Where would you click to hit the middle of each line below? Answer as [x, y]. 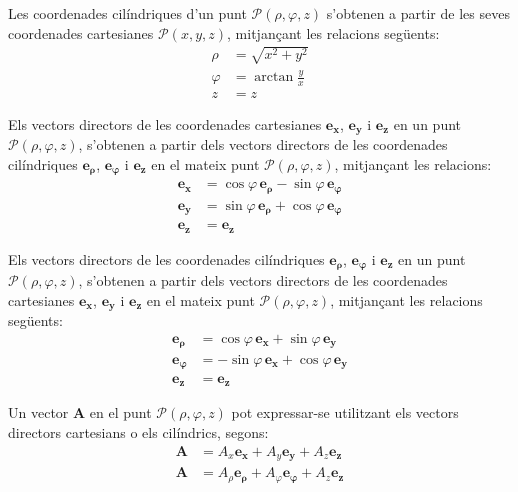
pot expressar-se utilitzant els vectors [345, 412]
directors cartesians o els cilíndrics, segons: [138, 432]
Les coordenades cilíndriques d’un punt [127, 13]
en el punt [120, 412]
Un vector [38, 412]
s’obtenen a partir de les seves [418, 13]
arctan [274, 77]
